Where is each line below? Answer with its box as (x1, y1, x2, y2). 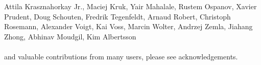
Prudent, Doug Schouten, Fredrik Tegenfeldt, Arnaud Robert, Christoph (4, 11, 231, 21)
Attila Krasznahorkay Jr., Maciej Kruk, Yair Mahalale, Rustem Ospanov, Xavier (4, 1, 257, 11)
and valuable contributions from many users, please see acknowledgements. (4, 51, 238, 61)
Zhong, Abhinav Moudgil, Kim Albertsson (4, 31, 136, 41)
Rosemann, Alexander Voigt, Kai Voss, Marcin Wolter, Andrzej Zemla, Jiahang (4, 21, 253, 32)
